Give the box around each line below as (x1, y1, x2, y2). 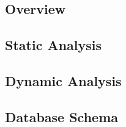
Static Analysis (5, 35, 102, 54)
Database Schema (5, 107, 119, 126)
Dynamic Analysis (5, 71, 122, 90)
